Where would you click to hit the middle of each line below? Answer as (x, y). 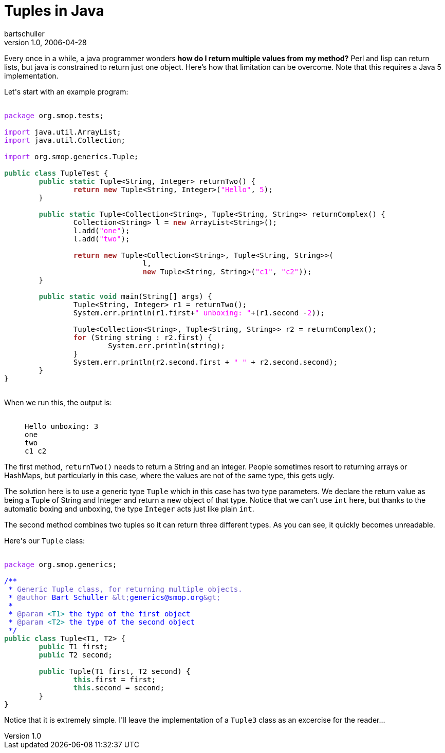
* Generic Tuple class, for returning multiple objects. (125, 589)
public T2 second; (76, 655)
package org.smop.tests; (54, 115)
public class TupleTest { (56, 173)
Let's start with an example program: (66, 91)
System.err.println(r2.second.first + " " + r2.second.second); (206, 362)
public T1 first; (73, 646)
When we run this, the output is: (58, 402)
